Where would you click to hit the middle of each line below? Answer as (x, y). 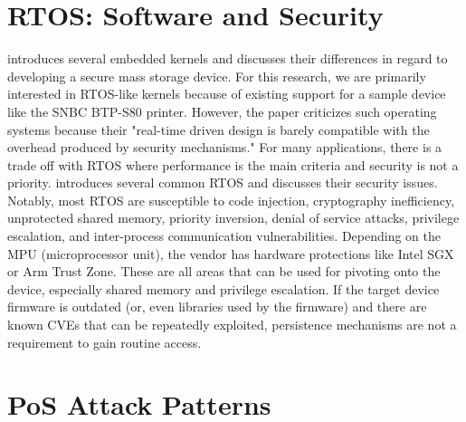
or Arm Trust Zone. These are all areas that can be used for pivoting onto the (224, 271)
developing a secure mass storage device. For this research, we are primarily (217, 76)
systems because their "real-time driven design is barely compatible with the (219, 129)
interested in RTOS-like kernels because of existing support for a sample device (227, 94)
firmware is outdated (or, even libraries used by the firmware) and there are (217, 307)
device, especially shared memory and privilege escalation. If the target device (223, 288)
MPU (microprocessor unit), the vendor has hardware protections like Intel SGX (231, 253)
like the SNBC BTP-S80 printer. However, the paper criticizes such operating (222, 111)
